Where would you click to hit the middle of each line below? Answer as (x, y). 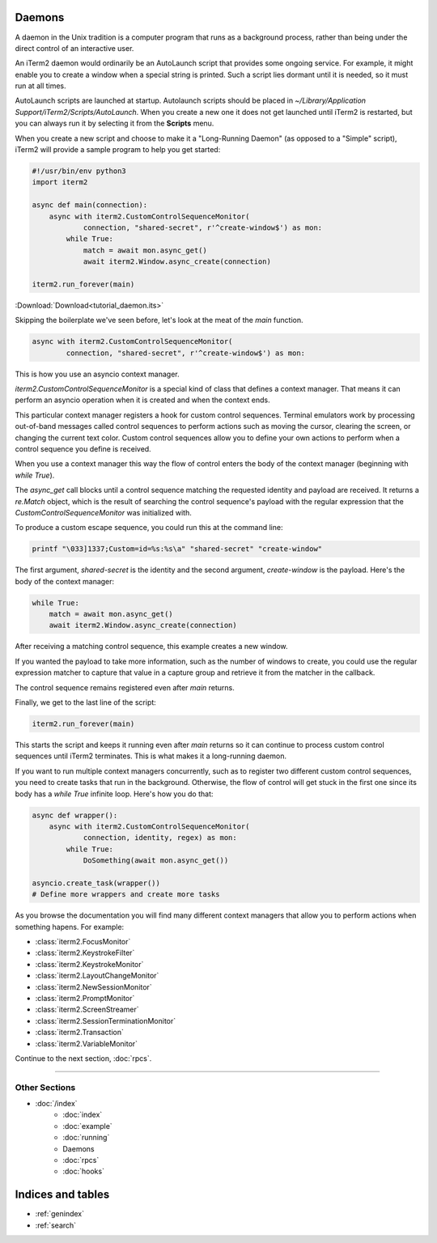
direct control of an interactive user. (74, 48)
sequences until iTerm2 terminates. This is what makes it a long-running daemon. (151, 756)
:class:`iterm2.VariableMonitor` (86, 1043)
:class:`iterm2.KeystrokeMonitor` (89, 964)
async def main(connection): (90, 205)
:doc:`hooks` (84, 1171)
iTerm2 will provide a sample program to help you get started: (118, 150)
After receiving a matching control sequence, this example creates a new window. (151, 647)
